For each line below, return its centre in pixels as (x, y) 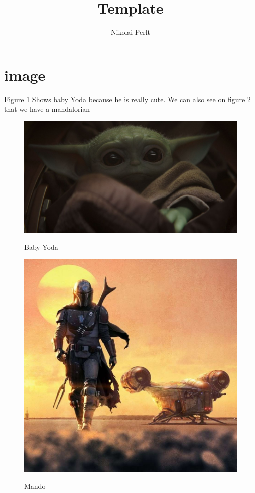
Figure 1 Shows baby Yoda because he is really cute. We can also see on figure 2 (127, 99)
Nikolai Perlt (131, 32)
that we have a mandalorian (47, 109)
